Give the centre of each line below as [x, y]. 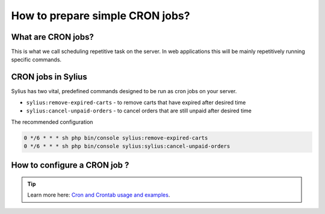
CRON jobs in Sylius [49, 77]
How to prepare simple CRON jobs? [101, 16]
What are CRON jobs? [53, 37]
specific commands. [36, 60]
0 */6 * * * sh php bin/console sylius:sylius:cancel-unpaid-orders [127, 146]
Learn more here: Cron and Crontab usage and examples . [99, 195]
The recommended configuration [52, 122]
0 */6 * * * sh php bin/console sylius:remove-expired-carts [116, 138]
